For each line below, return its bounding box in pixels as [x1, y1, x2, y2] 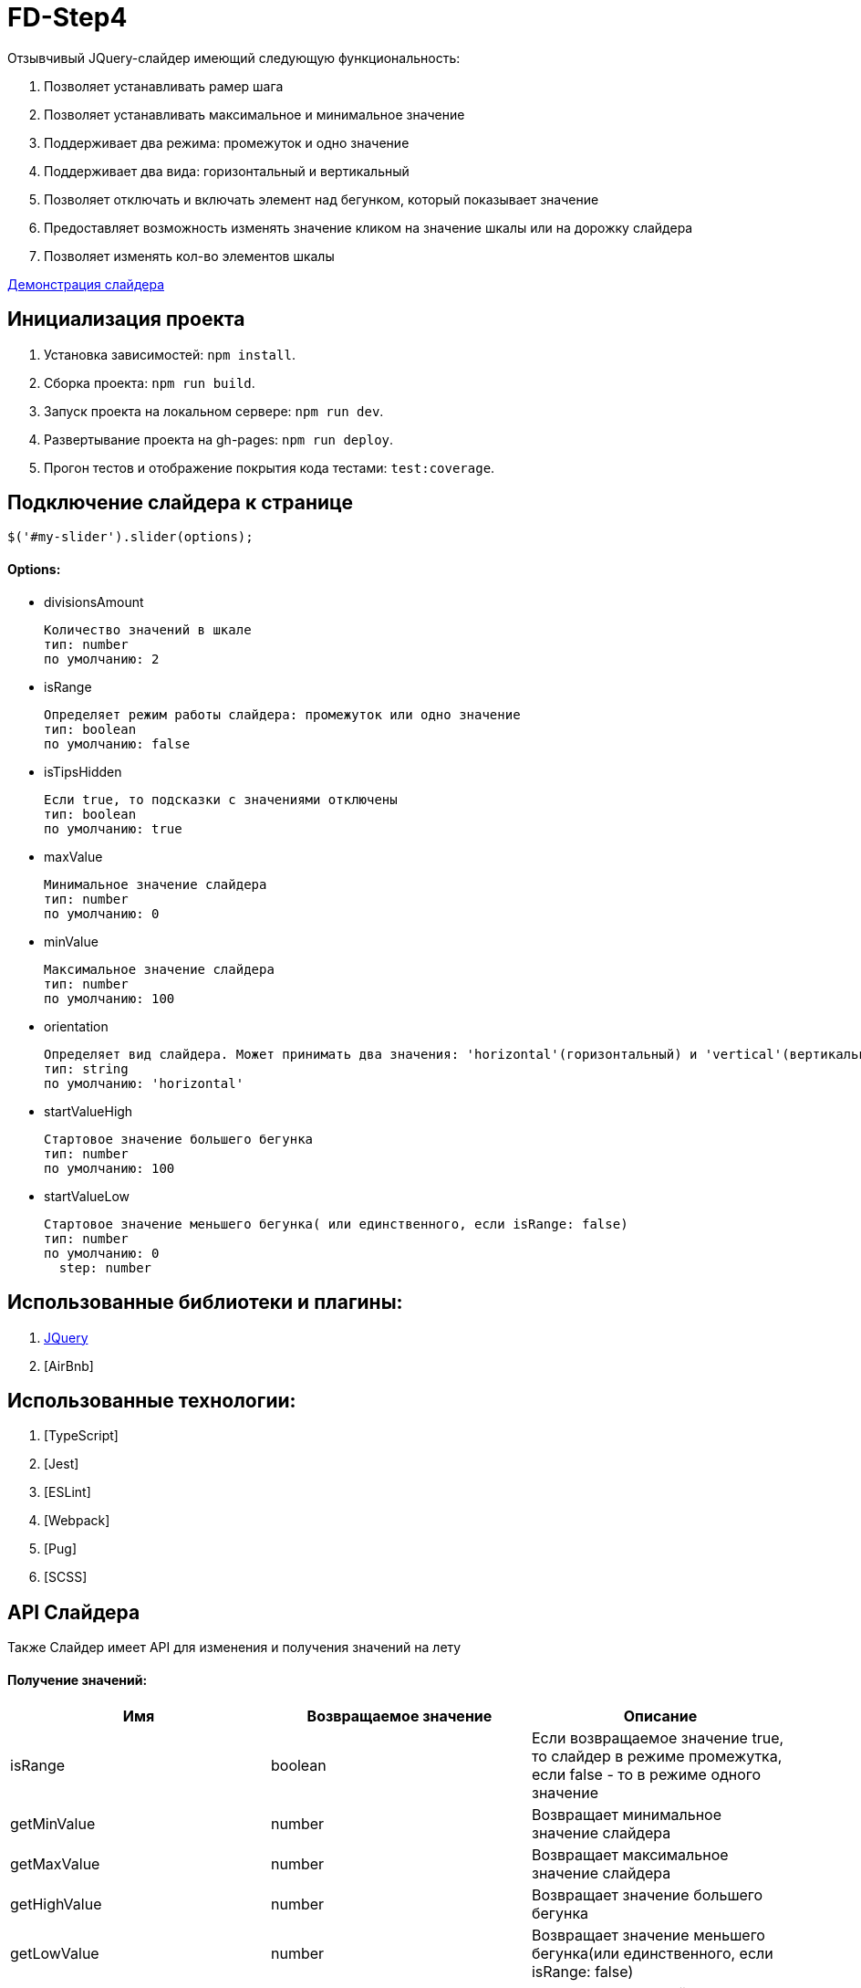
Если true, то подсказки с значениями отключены [44, 791, 398, 807]
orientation [44, 1018, 109, 1034]
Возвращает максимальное [531, 1846, 729, 1865]
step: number [58, 1260, 152, 1275]
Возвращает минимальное [531, 1805, 722, 1825]
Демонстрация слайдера [7, 276, 164, 292]
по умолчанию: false [44, 736, 191, 751]
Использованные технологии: [7, 1388, 296, 1412]
